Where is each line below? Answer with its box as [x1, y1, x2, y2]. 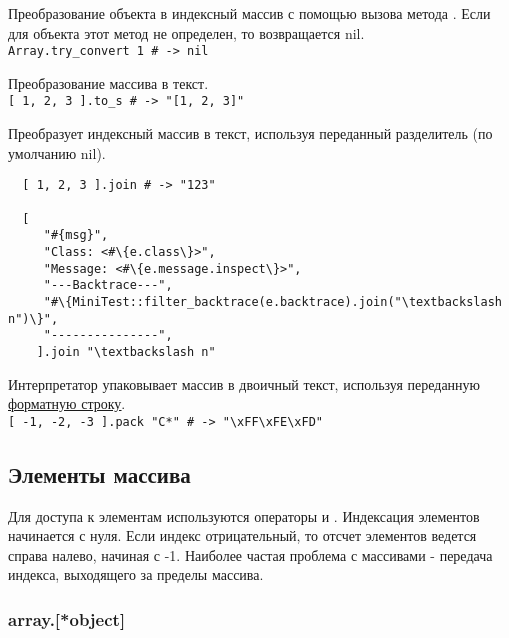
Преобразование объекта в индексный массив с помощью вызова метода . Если [8, 3, 491, 23]
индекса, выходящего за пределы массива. [8, 564, 264, 585]
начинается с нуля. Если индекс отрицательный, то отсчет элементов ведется [8, 525, 477, 546]
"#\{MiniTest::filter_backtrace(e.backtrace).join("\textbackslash [43, 294, 502, 309]
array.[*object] [8, 606, 126, 631]
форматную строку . [8, 393, 126, 414]
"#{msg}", [43, 228, 109, 243]
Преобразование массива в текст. [8, 72, 209, 93]
